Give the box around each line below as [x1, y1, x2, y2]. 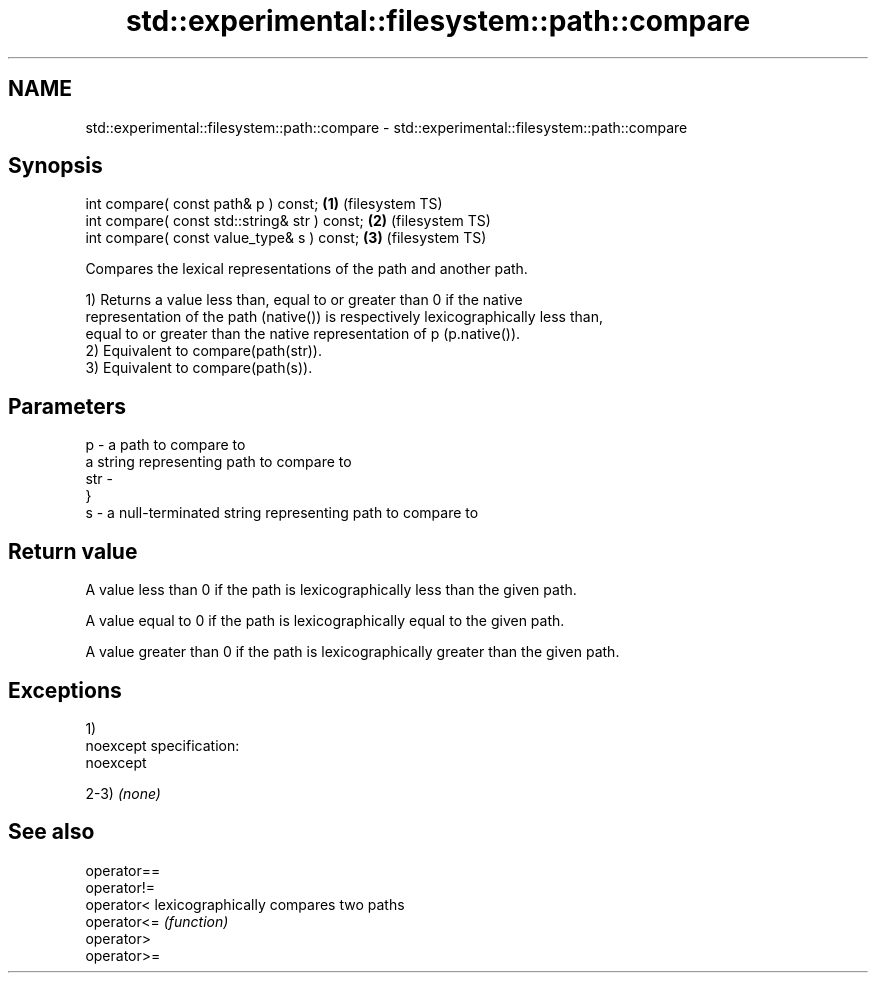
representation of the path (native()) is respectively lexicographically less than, [85, 308, 603, 326]
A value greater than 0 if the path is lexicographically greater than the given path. [85, 643, 620, 661]
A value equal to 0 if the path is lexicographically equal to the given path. [85, 612, 565, 630]
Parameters [8, 393, 126, 419]
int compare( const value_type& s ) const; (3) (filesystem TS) [85, 229, 487, 247]
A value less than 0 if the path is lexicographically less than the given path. [85, 581, 577, 599]
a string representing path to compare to [85, 453, 352, 471]
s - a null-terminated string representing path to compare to [85, 504, 479, 522]
